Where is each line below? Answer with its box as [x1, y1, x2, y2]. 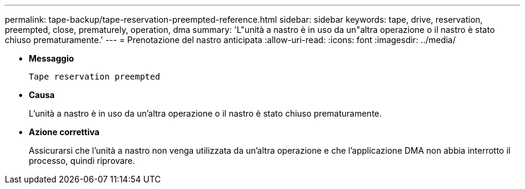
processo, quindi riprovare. [29, 156, 135, 166]
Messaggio [29, 53, 74, 63]
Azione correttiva [29, 127, 99, 137]
